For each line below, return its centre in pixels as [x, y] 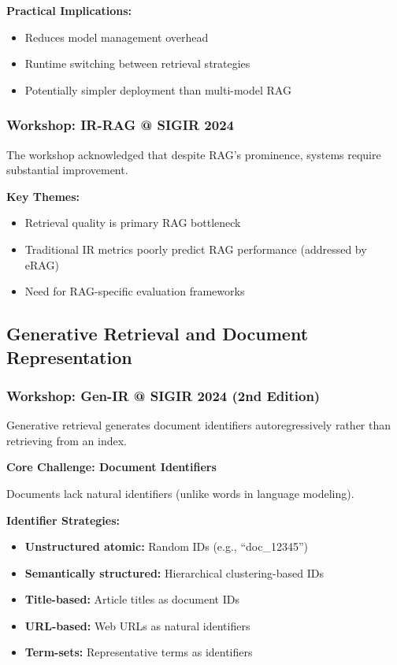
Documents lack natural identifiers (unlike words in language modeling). [180, 493]
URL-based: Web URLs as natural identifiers [137, 625]
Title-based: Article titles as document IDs [132, 599]
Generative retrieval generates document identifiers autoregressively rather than [199, 425]
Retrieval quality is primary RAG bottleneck [133, 223]
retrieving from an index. [67, 440]
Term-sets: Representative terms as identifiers [139, 652]
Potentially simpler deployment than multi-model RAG [158, 89]
